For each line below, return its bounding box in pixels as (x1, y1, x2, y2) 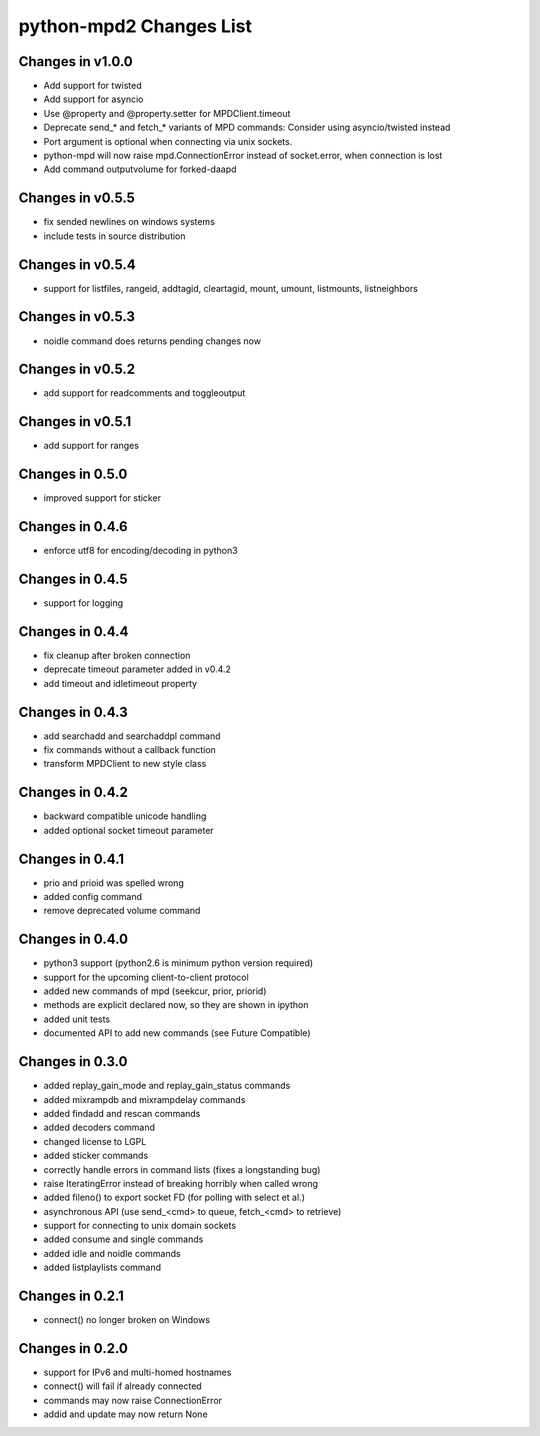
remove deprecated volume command (43, 905, 201, 917)
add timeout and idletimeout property (43, 677, 198, 689)
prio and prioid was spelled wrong (43, 876, 184, 889)
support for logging (43, 597, 124, 609)
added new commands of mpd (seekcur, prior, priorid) (43, 985, 267, 997)
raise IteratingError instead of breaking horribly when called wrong (43, 1177, 319, 1189)
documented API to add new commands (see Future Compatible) (43, 1027, 311, 1039)
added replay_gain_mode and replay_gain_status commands (43, 1080, 291, 1092)
